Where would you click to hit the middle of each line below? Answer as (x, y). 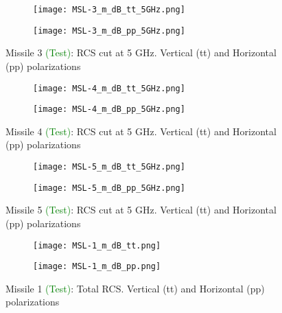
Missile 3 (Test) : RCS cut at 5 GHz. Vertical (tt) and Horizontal (141, 53)
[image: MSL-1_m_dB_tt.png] (97, 245)
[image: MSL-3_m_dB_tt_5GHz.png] (109, 10)
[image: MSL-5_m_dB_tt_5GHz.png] (109, 167)
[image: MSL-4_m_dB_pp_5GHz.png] (109, 109)
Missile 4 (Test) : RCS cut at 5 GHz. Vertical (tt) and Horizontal (141, 131)
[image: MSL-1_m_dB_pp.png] (97, 267)
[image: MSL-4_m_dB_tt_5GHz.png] (109, 88)
